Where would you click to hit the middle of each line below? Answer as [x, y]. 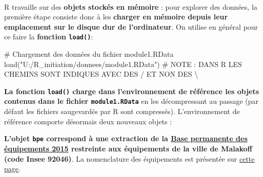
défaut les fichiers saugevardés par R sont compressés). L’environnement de [122, 111]
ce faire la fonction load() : [49, 37]
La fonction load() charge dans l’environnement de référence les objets [132, 91]
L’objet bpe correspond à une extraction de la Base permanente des [126, 138]
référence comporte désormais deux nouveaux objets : [88, 121]
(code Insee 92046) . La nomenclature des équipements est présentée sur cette [129, 158]
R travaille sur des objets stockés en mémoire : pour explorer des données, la [131, 6]
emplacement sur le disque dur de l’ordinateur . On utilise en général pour [131, 26]
